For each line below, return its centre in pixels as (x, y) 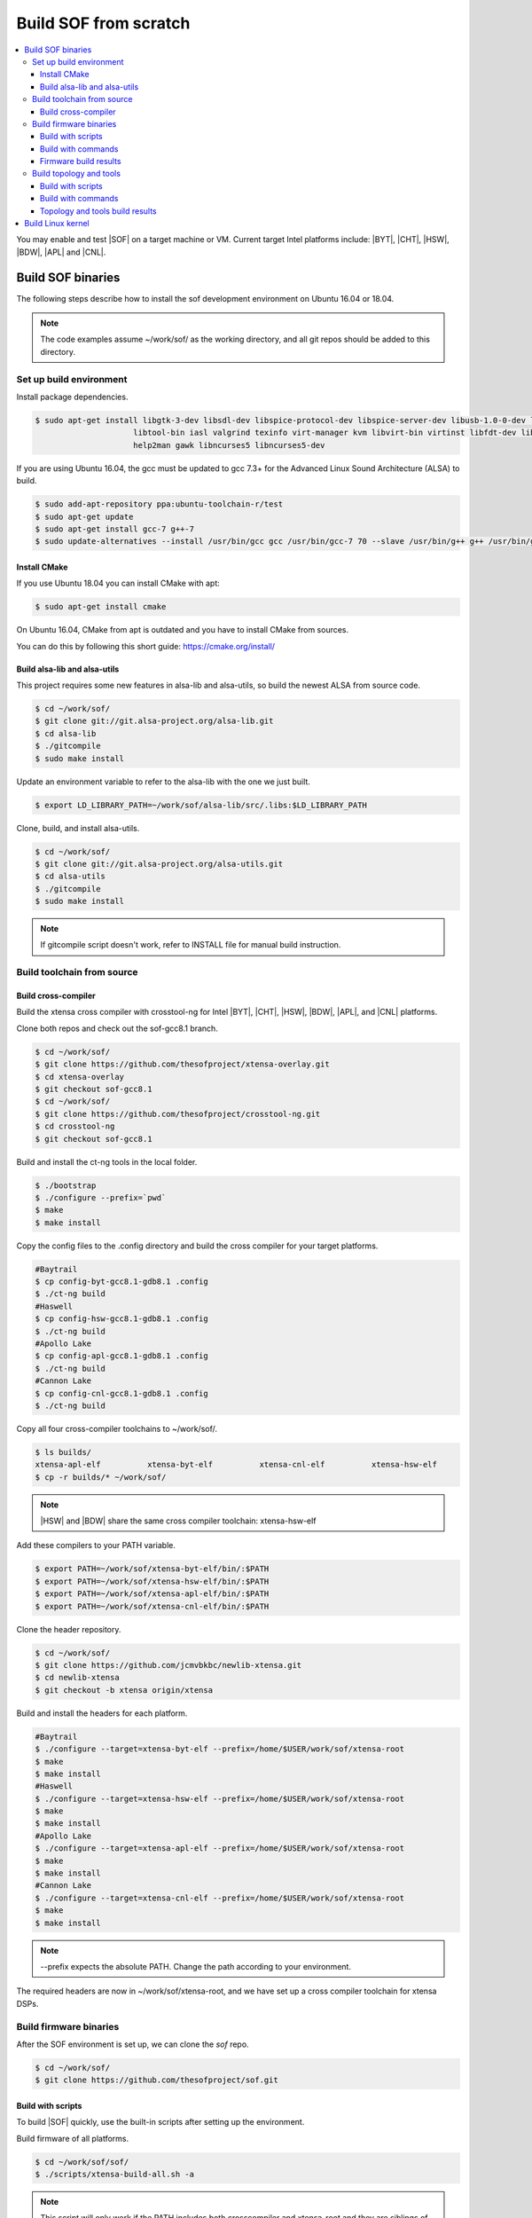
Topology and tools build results (98, 211)
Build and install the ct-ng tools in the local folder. (107, 1161)
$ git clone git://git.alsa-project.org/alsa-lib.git (154, 721)
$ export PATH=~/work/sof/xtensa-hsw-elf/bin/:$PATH (152, 1581)
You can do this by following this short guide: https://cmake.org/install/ (145, 646)
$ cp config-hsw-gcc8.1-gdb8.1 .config (121, 1319)
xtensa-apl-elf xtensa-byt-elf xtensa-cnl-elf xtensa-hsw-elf (236, 1465)
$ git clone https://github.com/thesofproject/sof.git (156, 2080)
